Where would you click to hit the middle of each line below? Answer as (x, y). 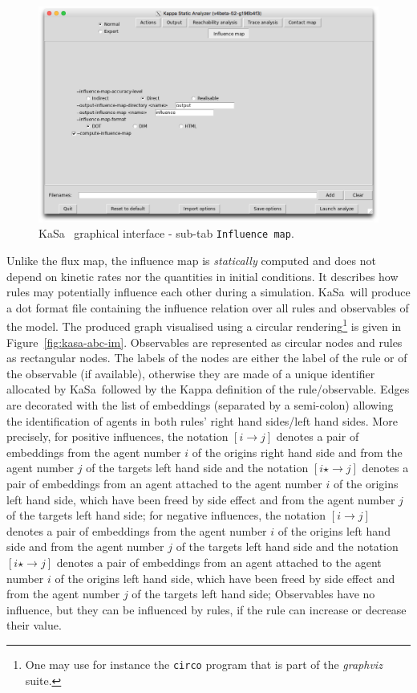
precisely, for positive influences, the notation (117, 436)
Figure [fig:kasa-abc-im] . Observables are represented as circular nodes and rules (204, 342)
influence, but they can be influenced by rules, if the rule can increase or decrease (206, 609)
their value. (34, 625)
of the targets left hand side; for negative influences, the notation (166, 515)
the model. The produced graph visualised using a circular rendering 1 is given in (204, 325)
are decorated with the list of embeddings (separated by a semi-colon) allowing (200, 404)
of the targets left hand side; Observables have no (253, 594)
